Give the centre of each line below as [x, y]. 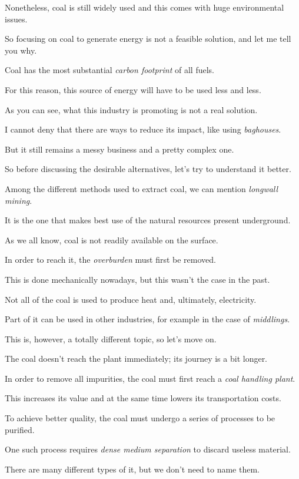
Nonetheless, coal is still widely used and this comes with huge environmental [144, 7]
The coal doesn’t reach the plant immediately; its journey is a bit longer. [136, 359]
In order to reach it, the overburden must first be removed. [110, 260]
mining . [19, 200]
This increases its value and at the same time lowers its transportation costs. [143, 398]
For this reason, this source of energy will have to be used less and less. [133, 89]
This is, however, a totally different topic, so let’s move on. [111, 338]
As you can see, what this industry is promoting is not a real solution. [131, 109]
